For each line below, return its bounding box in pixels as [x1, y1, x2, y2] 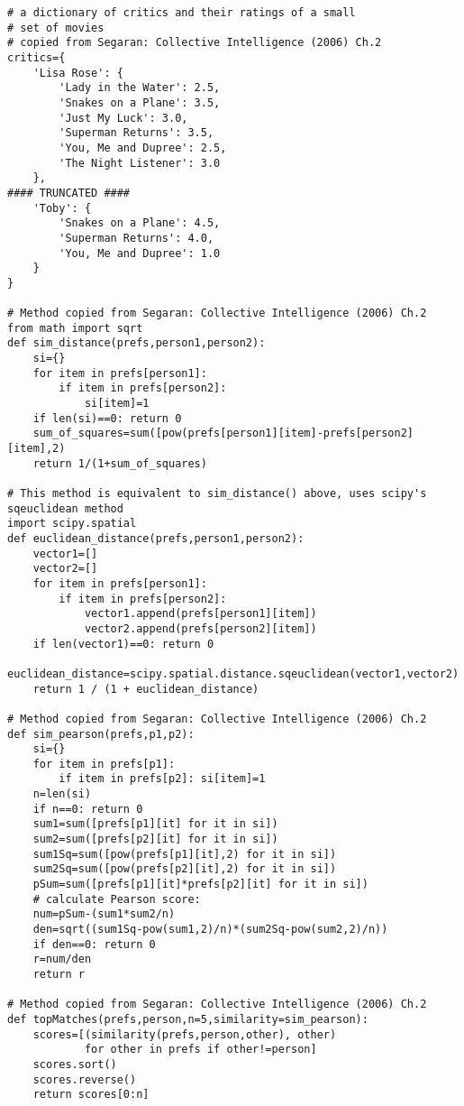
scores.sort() [32, 1057, 117, 1071]
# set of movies [7, 21, 105, 34]
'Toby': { [32, 201, 92, 215]
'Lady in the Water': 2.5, [59, 81, 221, 95]
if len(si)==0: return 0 [32, 411, 182, 425]
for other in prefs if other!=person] [84, 1043, 317, 1056]
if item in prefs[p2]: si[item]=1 [59, 772, 266, 786]
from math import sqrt [7, 321, 143, 335]
